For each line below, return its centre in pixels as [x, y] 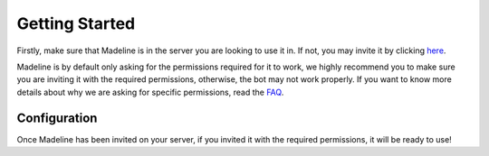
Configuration [57, 118]
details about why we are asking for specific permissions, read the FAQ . [150, 92]
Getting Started [76, 23]
